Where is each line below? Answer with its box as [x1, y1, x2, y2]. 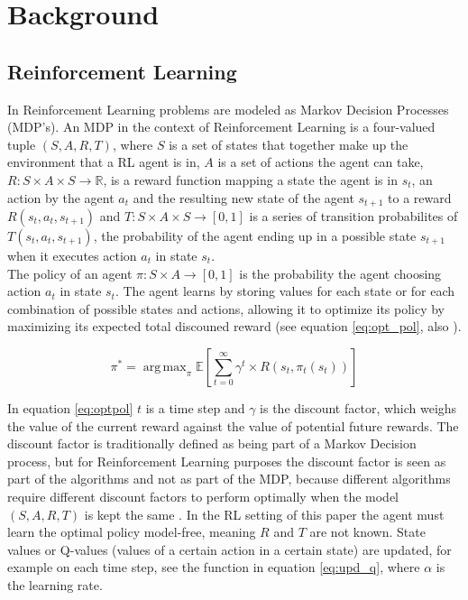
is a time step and [145, 398, 245, 417]
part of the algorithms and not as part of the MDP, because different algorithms [7, 469, 451, 488]
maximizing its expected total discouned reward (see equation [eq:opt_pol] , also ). [7, 317, 462, 336]
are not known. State [309, 522, 426, 541]
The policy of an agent [7, 263, 133, 282]
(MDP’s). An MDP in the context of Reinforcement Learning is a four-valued [7, 117, 436, 136]
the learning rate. [7, 575, 103, 594]
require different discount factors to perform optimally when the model [7, 486, 399, 505]
